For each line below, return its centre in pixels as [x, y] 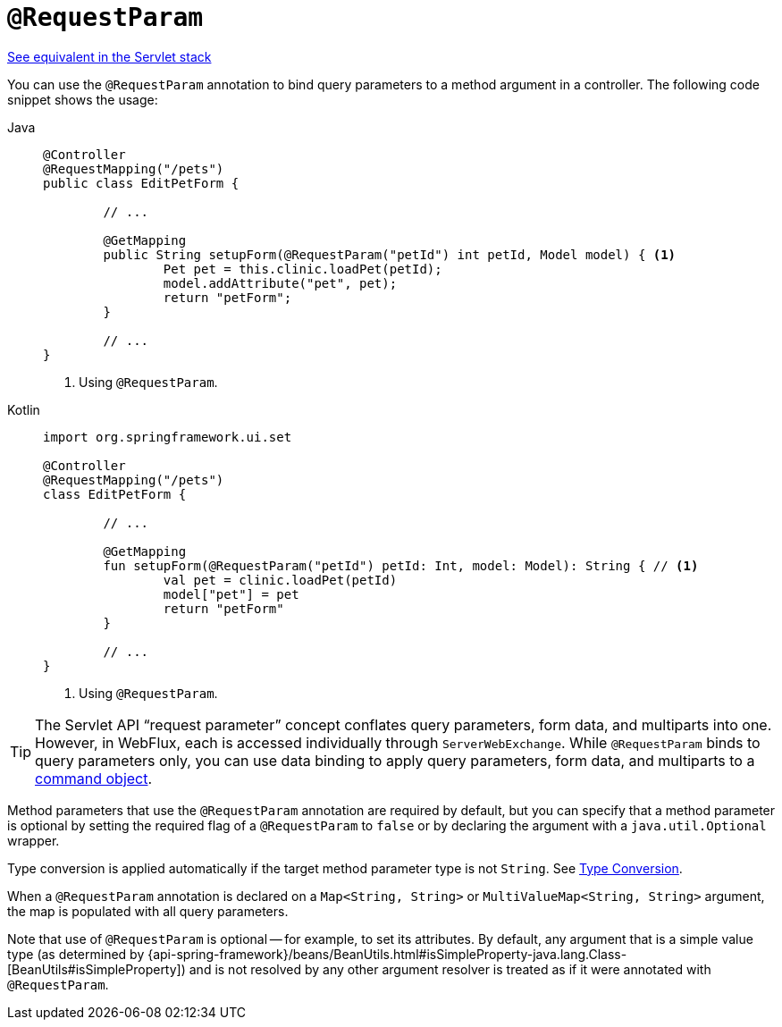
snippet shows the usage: [83, 99]
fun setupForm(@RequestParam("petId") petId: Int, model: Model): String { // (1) [401, 565]
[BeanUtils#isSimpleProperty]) [97, 969]
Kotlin [24, 409]
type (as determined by [76, 954]
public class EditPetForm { [141, 183]
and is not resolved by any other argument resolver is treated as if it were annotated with [450, 969]
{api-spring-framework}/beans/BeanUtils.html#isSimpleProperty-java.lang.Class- [387, 954]
